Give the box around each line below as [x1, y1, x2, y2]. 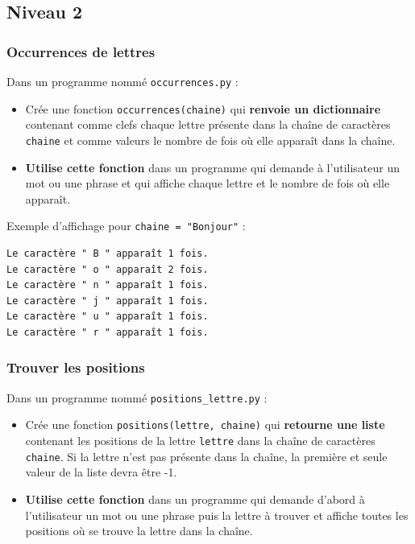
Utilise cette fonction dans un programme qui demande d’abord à [25, 491, 365, 507]
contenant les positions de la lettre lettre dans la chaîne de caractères [25, 432, 376, 449]
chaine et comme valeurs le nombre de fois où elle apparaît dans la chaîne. [25, 131, 396, 148]
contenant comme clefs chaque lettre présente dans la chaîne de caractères [25, 116, 391, 133]
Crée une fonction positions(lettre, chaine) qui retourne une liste [25, 416, 385, 433]
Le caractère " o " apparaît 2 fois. [6, 263, 209, 275]
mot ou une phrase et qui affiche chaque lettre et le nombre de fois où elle [25, 175, 390, 192]
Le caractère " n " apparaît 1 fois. [6, 279, 209, 291]
